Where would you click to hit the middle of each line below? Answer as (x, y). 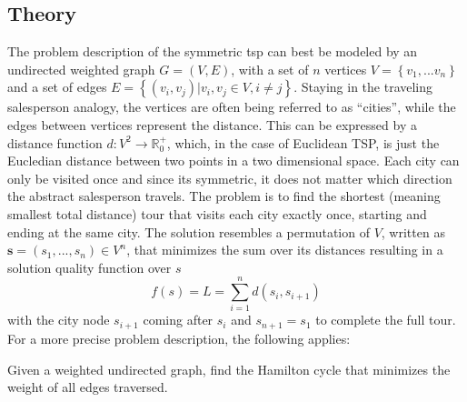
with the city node (59, 320)
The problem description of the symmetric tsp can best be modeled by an (213, 51)
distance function (55, 142)
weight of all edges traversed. (88, 387)
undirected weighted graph (81, 69)
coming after (178, 320)
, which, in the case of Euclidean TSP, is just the (303, 142)
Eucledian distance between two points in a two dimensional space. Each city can (233, 161)
